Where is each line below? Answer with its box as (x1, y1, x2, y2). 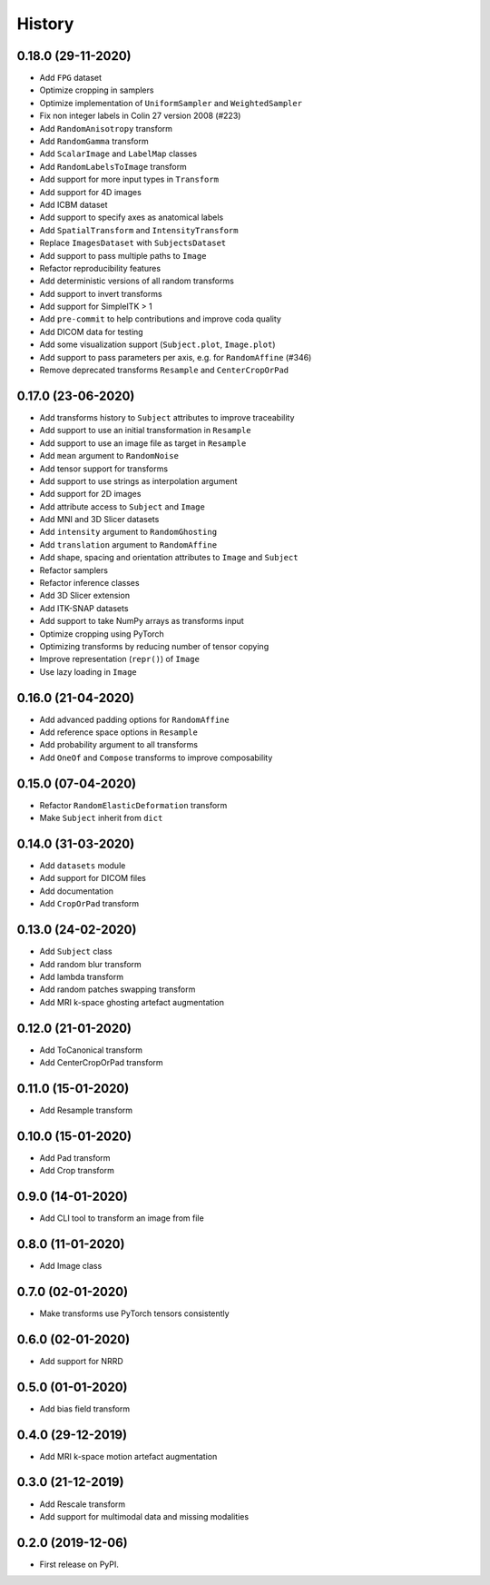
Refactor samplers (39, 564, 109, 576)
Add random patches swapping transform (39, 984, 196, 995)
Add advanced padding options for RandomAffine (39, 714, 230, 725)
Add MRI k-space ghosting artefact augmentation (39, 996, 224, 1007)
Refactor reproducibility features (39, 263, 162, 273)
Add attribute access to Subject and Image (39, 500, 206, 512)
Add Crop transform (39, 1165, 115, 1176)
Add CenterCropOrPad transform (39, 1056, 163, 1067)
